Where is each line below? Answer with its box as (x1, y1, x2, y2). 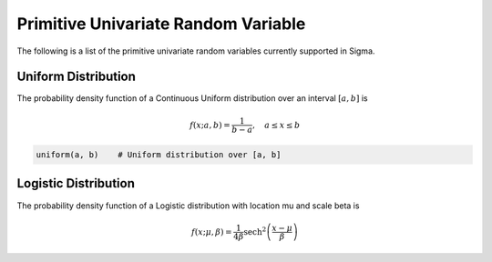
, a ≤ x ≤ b (251, 119, 301, 130)
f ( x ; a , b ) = (190, 119, 231, 130)
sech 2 (242, 225, 267, 237)
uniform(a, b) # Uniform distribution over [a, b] (36, 150, 282, 160)
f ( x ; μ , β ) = (191, 227, 232, 237)
